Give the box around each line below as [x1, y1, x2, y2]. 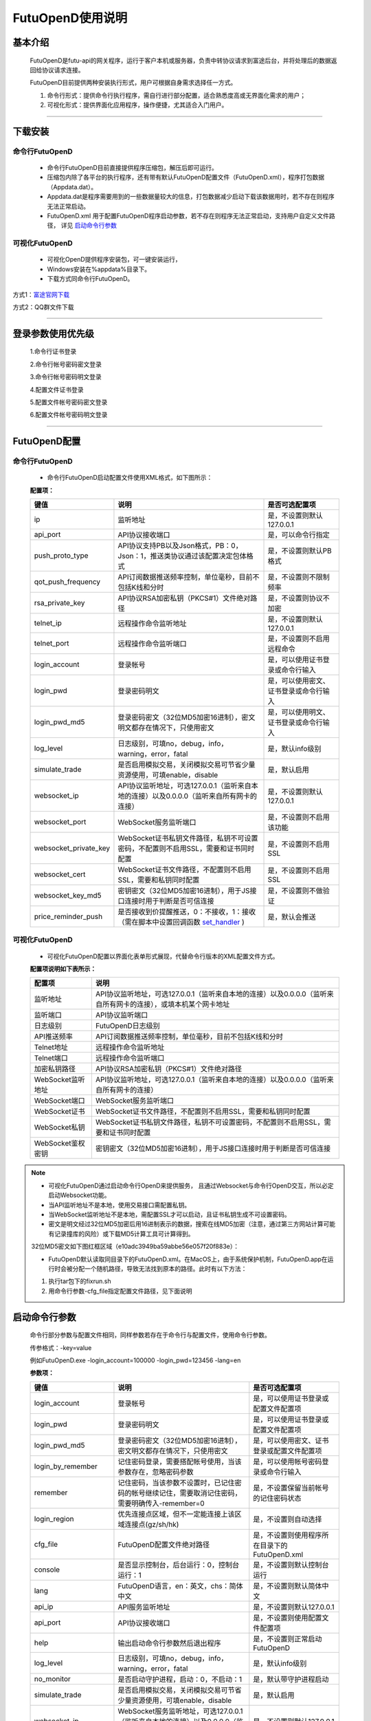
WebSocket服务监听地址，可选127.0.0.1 [117, 1706, 243, 1715]
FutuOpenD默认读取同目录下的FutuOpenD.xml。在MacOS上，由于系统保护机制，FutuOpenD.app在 [48, 1255, 328, 1263]
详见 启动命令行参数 [60, 221, 117, 230]
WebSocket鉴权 [34, 1139, 85, 1148]
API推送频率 [34, 1032, 74, 1042]
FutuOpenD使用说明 [12, 10, 128, 25]
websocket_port [34, 817, 87, 827]
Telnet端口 [34, 1053, 69, 1063]
